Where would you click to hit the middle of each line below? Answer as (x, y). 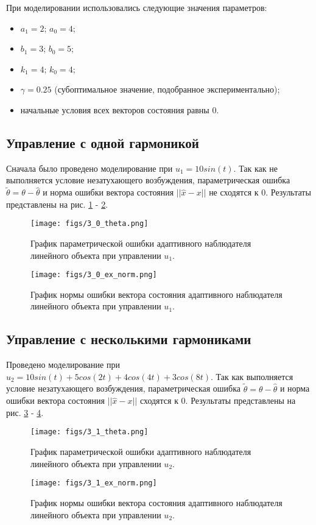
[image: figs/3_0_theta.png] (90, 224)
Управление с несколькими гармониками (129, 339)
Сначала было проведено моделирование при (90, 168)
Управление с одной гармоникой (103, 142)
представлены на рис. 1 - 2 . (57, 204)
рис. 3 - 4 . (25, 412)
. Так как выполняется (252, 376)
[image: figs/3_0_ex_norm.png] (94, 275)
